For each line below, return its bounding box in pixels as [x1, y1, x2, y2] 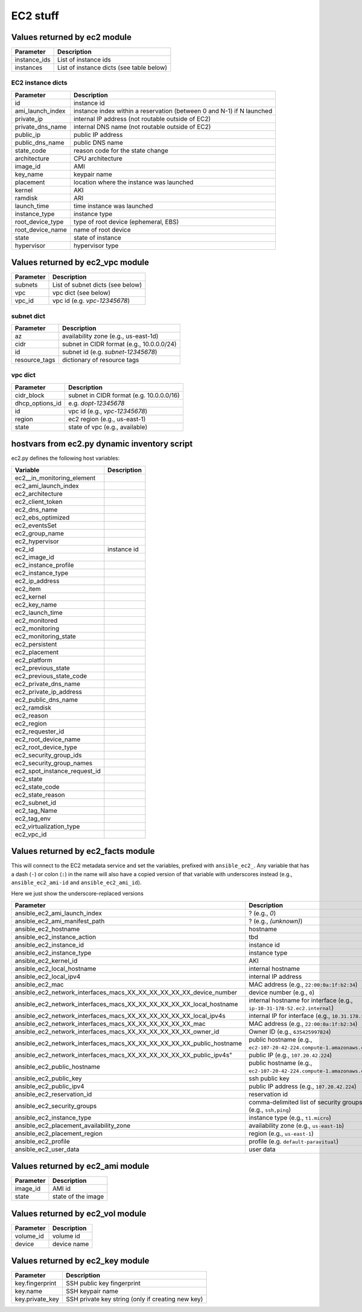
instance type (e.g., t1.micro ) [248, 1113, 331, 1122]
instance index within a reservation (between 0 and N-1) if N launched [73, 106, 273, 115]
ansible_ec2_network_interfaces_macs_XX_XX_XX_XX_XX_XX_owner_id [14, 1027, 220, 1036]
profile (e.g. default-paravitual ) [248, 1137, 339, 1145]
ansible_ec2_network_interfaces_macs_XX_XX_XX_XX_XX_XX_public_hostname [14, 1039, 243, 1047]
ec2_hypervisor [14, 537, 60, 546]
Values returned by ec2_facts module [11, 846, 155, 856]
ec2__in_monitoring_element [14, 474, 96, 482]
